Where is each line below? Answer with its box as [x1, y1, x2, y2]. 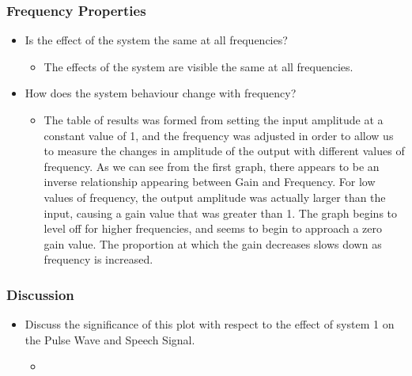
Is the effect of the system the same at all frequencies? [25, 32, 288, 48]
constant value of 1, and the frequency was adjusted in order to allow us [43, 127, 394, 143]
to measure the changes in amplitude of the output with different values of [43, 142, 405, 159]
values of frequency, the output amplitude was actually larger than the [43, 188, 386, 205]
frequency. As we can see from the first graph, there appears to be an [43, 158, 380, 174]
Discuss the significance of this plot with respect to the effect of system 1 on [25, 316, 395, 332]
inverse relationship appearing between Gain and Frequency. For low [43, 173, 376, 190]
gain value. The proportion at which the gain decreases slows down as [43, 235, 382, 252]
